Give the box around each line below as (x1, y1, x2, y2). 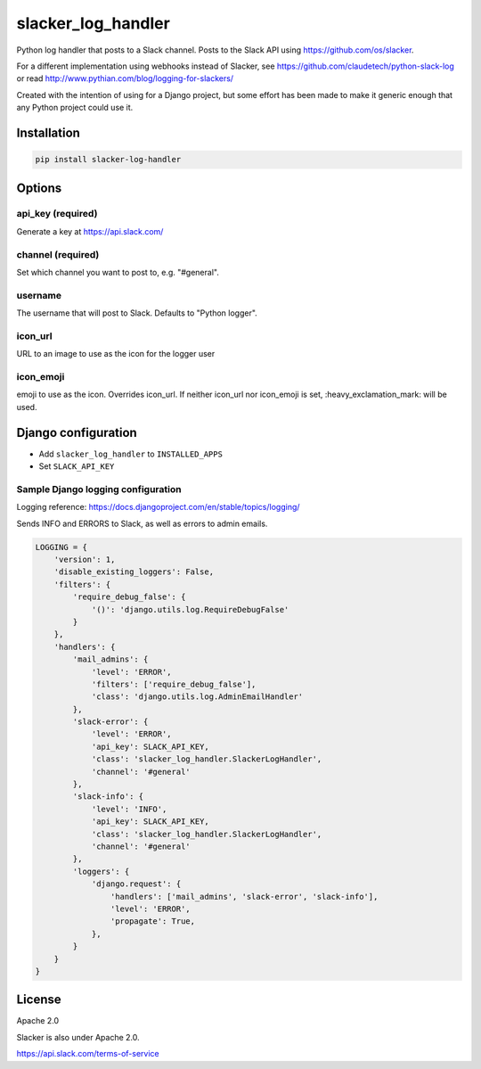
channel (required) (16, 248, 100, 260)
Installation (16, 125, 80, 140)
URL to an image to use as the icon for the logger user (16, 349, 216, 359)
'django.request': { (91, 879, 182, 889)
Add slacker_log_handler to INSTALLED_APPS (38, 448, 223, 459)
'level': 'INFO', (91, 803, 167, 814)
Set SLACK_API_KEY (38, 461, 115, 472)
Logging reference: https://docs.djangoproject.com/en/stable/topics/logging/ (16, 502, 300, 513)
